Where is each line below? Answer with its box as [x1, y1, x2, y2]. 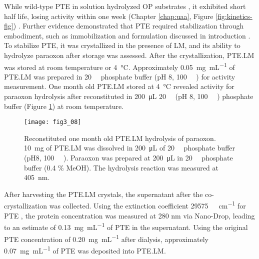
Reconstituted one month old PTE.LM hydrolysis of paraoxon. [24, 132, 216, 143]
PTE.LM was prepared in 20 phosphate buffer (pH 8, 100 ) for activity [4, 71, 235, 81]
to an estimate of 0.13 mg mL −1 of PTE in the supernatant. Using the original [4, 220, 248, 232]
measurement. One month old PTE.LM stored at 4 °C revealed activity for [4, 81, 234, 91]
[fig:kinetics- [215, 10, 252, 21]
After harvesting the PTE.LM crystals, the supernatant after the [4, 188, 203, 199]
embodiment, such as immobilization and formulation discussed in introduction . [4, 30, 250, 40]
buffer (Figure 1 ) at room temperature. [4, 100, 124, 111]
